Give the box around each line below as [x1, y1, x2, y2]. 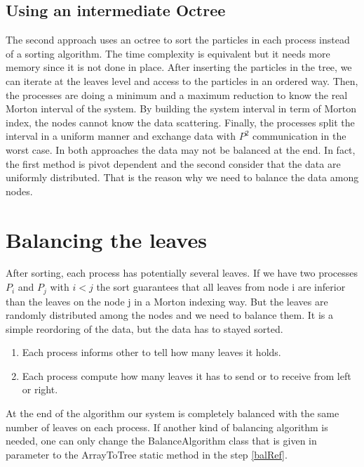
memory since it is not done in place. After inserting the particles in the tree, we [6, 60, 352, 74]
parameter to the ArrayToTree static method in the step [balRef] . [6, 447, 288, 461]
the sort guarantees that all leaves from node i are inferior [96, 279, 346, 294]
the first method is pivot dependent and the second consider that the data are [6, 156, 341, 171]
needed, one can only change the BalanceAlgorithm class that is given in [6, 433, 317, 448]
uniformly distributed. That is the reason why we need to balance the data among [6, 170, 359, 185]
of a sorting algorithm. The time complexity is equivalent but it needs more [6, 46, 330, 60]
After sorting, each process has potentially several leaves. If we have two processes [6, 265, 358, 280]
